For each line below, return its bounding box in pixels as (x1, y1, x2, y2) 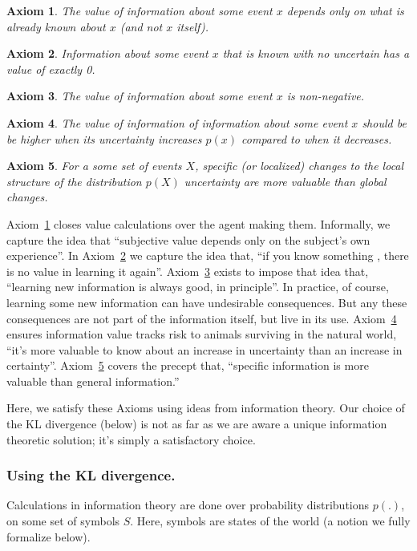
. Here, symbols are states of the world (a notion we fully (130, 513, 411, 529)
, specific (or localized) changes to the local (195, 157, 404, 174)
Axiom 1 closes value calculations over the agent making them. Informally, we (6, 215, 391, 232)
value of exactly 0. (6, 60, 95, 77)
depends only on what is (286, 2, 404, 18)
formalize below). (6, 528, 91, 545)
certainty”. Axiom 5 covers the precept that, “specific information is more (6, 357, 369, 374)
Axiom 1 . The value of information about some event (6, 2, 273, 18)
